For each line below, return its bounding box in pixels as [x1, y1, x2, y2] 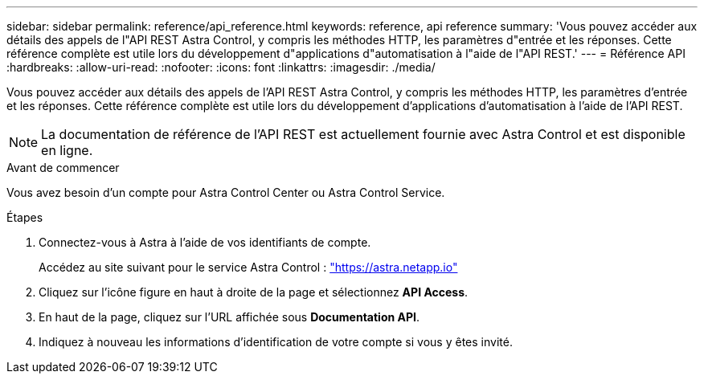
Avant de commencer [6, 161, 120, 174]
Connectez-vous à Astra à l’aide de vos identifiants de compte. [39, 235, 371, 249]
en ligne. [41, 142, 93, 158]
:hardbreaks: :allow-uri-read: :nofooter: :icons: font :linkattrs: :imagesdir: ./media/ [6, 60, 436, 74]
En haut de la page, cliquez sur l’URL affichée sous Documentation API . [39, 310, 420, 324]
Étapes [6, 210, 43, 224]
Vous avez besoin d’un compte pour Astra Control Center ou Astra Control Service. [6, 186, 445, 199]
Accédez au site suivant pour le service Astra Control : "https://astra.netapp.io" [39, 260, 458, 274]
